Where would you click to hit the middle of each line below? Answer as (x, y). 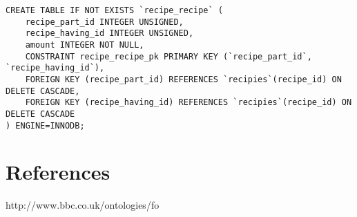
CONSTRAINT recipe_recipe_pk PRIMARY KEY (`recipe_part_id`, (168, 56)
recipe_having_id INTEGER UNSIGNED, (109, 34)
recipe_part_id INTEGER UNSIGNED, (104, 22)
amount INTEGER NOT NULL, (85, 45)
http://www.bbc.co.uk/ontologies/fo (83, 205)
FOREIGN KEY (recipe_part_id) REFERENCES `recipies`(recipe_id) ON (183, 79)
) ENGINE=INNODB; (45, 125)
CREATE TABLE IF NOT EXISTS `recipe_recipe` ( (114, 10)
